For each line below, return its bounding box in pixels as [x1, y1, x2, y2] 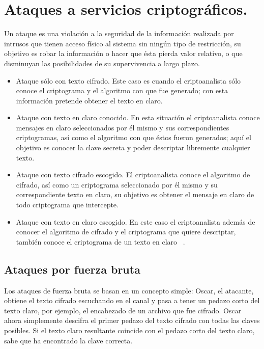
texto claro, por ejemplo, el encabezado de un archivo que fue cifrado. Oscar [4, 305, 242, 315]
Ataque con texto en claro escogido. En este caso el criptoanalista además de [16, 216, 255, 227]
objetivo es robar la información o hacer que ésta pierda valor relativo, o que [4, 48, 243, 59]
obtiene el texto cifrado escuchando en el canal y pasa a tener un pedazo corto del [4, 295, 260, 306]
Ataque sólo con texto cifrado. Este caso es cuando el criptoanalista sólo [16, 75, 241, 86]
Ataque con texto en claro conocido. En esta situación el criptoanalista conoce [16, 112, 260, 123]
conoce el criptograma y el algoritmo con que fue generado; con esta [16, 85, 228, 96]
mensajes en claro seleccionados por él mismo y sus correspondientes [16, 122, 229, 132]
